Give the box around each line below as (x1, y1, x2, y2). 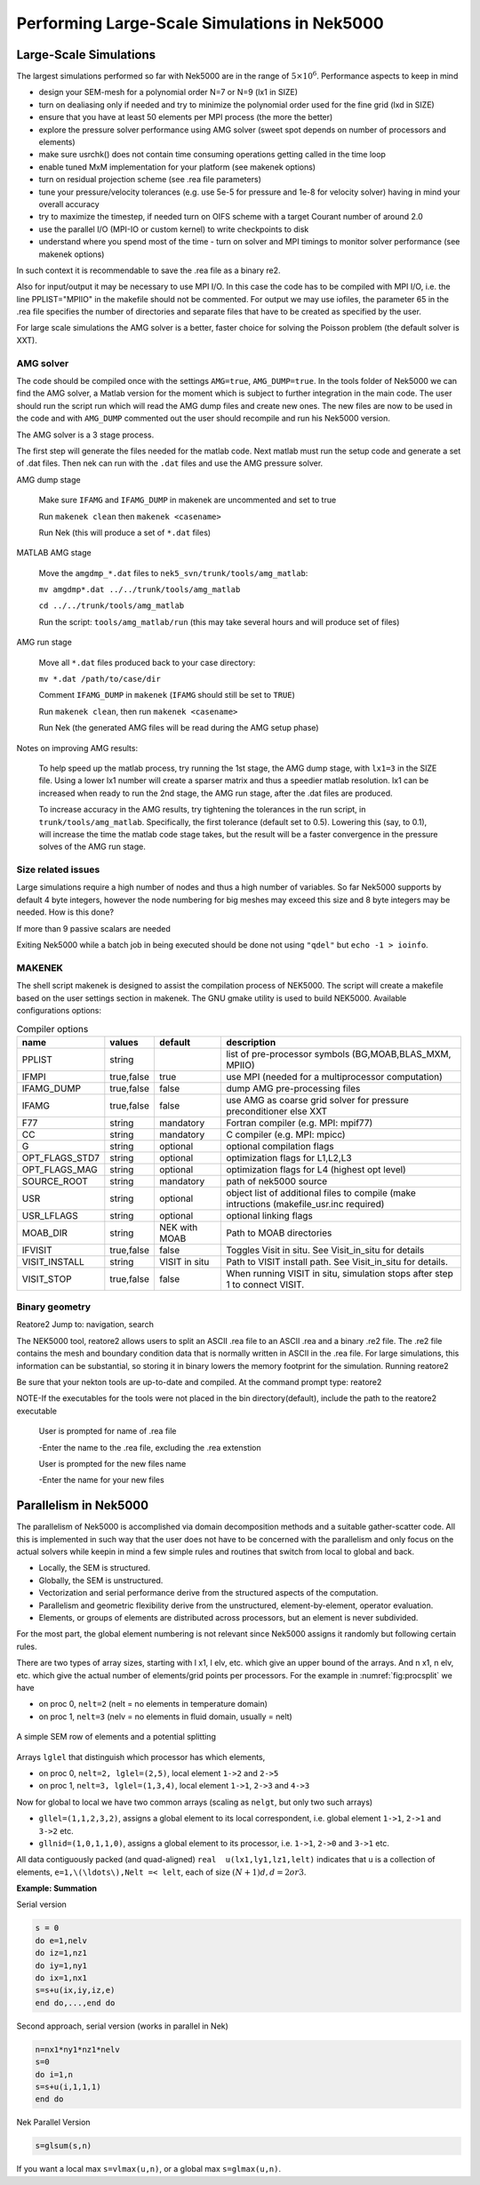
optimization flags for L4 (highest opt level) (226, 1163, 406, 1175)
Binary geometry (16, 1301, 92, 1313)
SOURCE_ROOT (21, 1174, 89, 1187)
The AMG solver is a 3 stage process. (16, 429, 155, 440)
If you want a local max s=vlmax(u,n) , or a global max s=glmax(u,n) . (16, 2164, 282, 2174)
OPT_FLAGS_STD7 (21, 1151, 100, 1164)
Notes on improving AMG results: (16, 742, 138, 753)
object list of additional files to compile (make (226, 1187, 417, 1199)
